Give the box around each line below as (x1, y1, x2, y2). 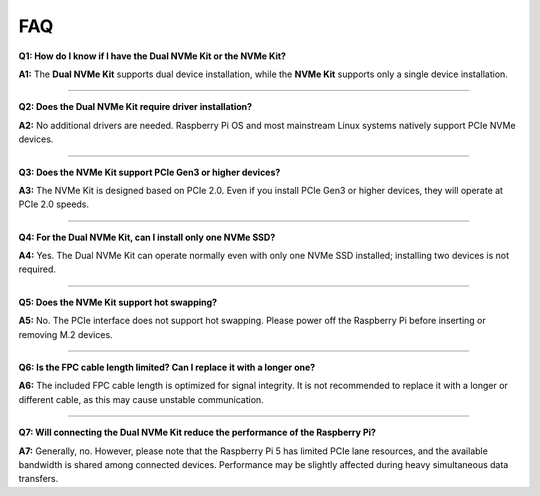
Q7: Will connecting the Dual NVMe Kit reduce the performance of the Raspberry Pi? (18, 426, 377, 439)
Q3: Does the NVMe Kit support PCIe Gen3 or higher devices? (18, 166, 281, 178)
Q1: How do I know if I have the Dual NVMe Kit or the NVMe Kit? (18, 50, 287, 62)
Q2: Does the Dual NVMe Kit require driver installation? (18, 101, 253, 113)
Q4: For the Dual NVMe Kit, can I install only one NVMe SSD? (18, 231, 276, 243)
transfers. (18, 473, 59, 485)
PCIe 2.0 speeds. (18, 198, 90, 210)
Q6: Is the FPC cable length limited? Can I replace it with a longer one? (18, 361, 316, 374)
